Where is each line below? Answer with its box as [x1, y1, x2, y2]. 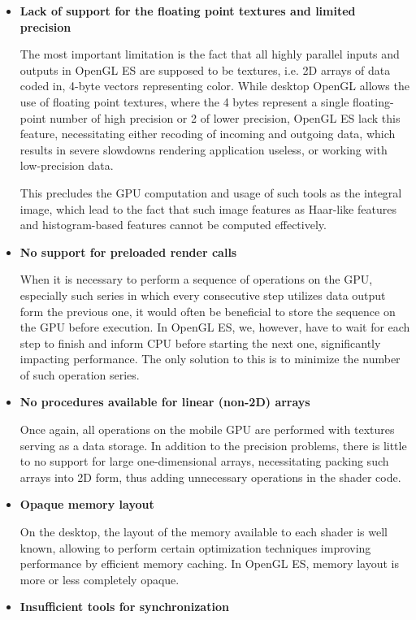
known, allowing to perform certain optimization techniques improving [19, 539, 371, 556]
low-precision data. [19, 157, 114, 174]
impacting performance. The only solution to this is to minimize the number [19, 350, 401, 367]
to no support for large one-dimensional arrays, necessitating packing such [19, 453, 389, 470]
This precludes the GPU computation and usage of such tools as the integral [19, 184, 402, 201]
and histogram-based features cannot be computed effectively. [19, 216, 327, 233]
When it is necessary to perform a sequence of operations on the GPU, [19, 271, 373, 288]
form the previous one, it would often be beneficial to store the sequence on [19, 302, 396, 319]
